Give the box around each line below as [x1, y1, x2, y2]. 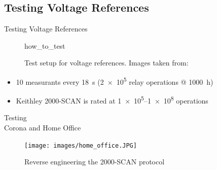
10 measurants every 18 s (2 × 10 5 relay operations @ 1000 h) [16, 75, 213, 87]
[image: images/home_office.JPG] [24, 142, 137, 149]
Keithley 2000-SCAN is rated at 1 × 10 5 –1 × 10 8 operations [16, 94, 208, 106]
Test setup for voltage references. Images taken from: [24, 57, 189, 68]
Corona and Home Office [4, 122, 81, 133]
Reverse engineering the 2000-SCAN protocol [24, 156, 165, 167]
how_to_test [24, 40, 65, 51]
